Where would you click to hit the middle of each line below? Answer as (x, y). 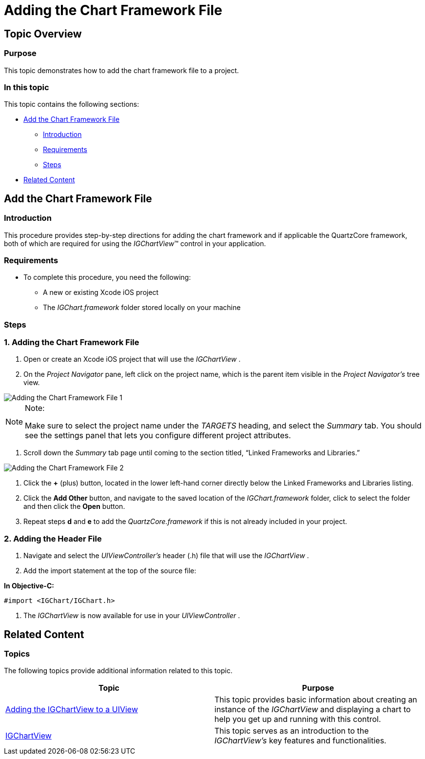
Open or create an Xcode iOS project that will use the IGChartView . (132, 359)
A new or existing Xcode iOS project (101, 292)
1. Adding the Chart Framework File (72, 342)
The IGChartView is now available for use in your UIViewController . (132, 616)
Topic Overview (43, 34)
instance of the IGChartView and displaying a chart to (313, 710)
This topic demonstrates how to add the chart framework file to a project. (122, 70)
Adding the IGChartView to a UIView (72, 710)
